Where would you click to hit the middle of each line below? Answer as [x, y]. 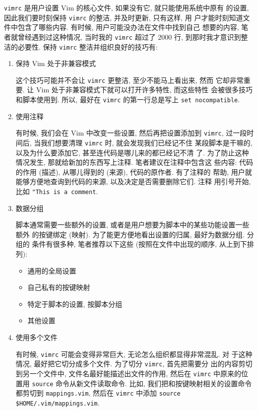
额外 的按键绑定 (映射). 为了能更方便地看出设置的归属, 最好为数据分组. [130, 234]
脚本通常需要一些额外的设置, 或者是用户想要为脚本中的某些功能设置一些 [132, 225]
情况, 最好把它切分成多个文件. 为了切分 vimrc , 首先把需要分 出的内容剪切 [134, 364]
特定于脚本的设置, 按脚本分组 [75, 304]
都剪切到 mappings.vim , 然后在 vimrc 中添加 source [98, 393]
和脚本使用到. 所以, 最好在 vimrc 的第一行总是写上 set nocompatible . [128, 100]
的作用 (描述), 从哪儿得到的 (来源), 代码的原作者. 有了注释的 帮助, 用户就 [134, 171]
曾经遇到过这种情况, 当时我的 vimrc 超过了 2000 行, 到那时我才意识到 [129, 36]
